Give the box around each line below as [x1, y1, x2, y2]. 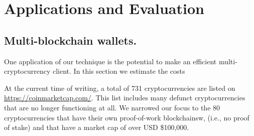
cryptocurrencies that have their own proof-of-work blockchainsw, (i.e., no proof [4, 112, 249, 122]
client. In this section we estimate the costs [52, 66, 185, 76]
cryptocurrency [4, 66, 51, 76]
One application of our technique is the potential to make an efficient [4, 56, 217, 66]
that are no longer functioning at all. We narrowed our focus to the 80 [4, 102, 220, 112]
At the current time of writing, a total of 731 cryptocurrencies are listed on [4, 82, 235, 93]
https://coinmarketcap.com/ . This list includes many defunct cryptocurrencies [4, 92, 245, 103]
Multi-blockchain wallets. [4, 32, 137, 48]
